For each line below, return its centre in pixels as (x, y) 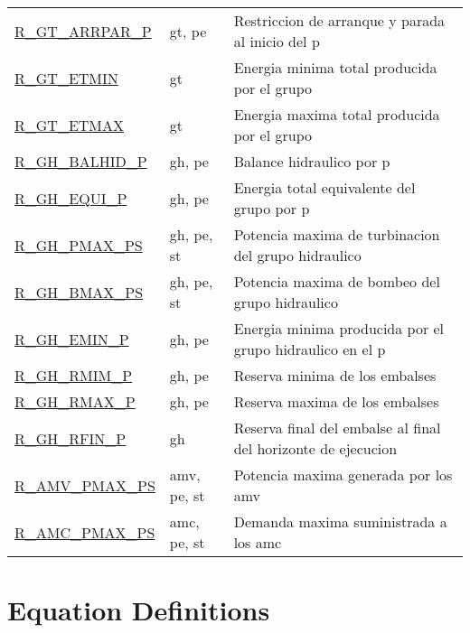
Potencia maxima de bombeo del (337, 281)
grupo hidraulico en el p (310, 349)
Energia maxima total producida (337, 114)
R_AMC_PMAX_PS (85, 532)
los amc (258, 542)
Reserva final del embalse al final (337, 428)
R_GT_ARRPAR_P (83, 31)
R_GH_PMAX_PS (79, 245)
